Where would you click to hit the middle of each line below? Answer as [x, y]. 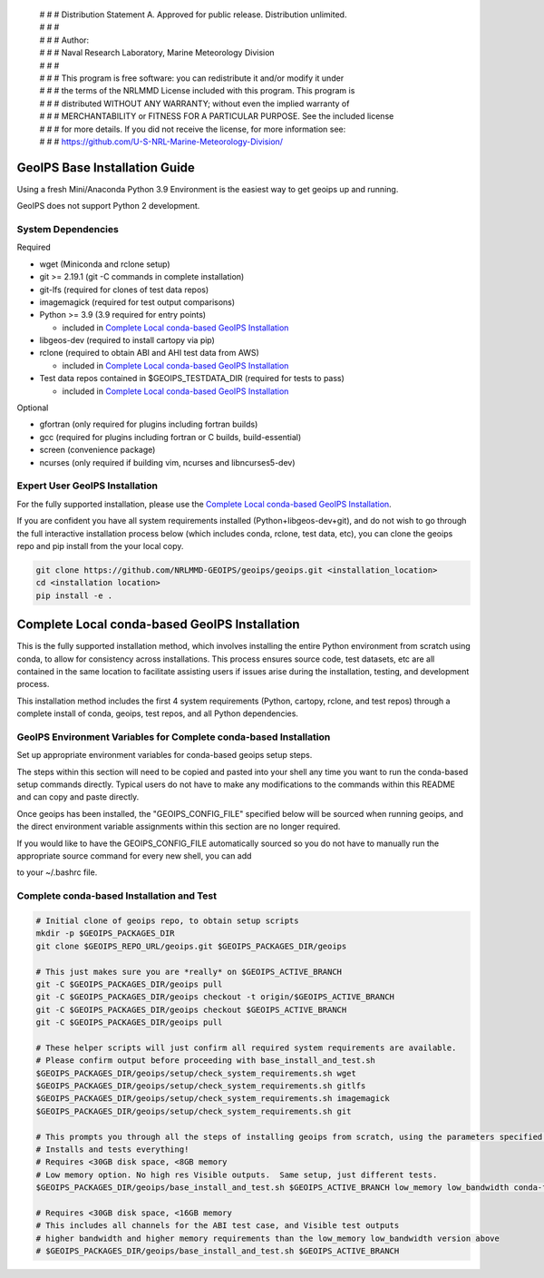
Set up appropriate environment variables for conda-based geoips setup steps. [165, 755]
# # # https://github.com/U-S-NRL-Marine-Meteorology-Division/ [161, 142]
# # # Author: [64, 40]
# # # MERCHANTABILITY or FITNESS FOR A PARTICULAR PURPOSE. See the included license [217, 116]
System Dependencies [68, 229]
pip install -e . [74, 595]
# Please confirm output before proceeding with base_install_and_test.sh [206, 1061]
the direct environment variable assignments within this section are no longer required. [179, 827]
